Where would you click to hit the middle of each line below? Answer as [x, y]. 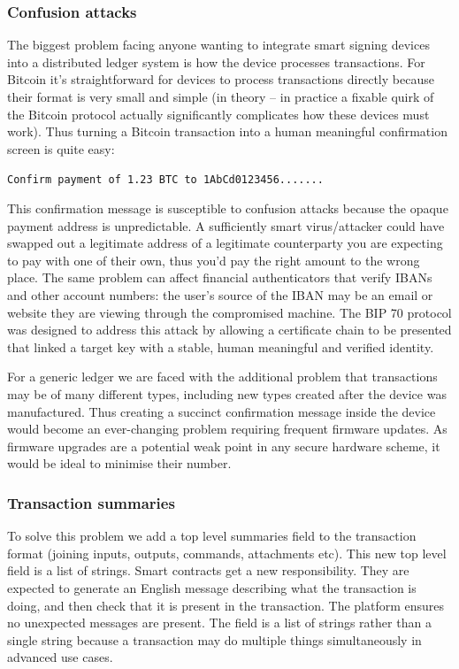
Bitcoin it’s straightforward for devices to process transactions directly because [221, 79]
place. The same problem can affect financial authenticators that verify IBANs [220, 277]
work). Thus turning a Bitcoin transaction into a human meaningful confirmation [227, 131]
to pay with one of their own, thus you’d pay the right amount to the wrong [214, 260]
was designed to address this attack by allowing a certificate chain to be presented [229, 330]
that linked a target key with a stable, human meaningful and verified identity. [221, 346]
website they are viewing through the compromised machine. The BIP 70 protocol [229, 312]
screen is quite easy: [61, 148]
